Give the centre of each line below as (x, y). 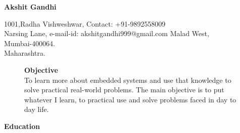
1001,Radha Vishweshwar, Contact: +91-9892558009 (85, 23)
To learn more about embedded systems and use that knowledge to (128, 80)
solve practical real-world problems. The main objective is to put (124, 90)
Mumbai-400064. (30, 43)
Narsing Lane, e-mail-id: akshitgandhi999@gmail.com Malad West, (107, 33)
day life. (37, 109)
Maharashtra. (25, 53)
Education (22, 126)
